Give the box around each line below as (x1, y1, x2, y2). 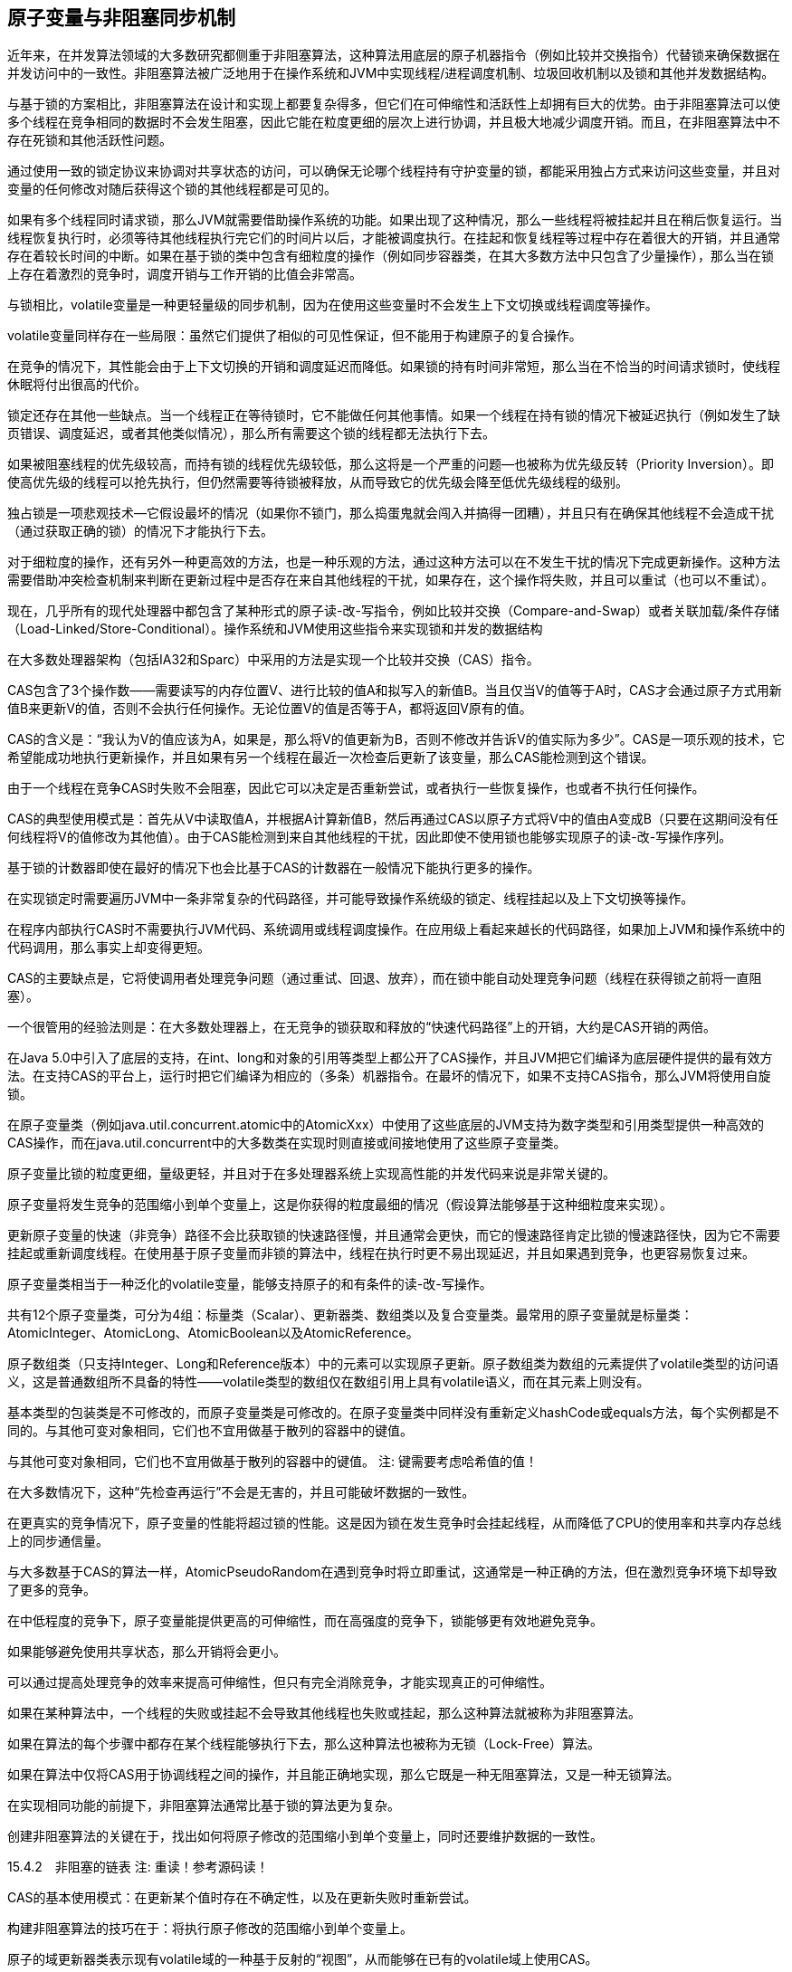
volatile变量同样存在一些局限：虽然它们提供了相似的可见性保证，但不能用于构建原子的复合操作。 (7, 328, 582, 344)
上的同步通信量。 (7, 1533, 109, 1549)
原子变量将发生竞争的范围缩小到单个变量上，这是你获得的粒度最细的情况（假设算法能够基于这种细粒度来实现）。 (7, 1196, 673, 1213)
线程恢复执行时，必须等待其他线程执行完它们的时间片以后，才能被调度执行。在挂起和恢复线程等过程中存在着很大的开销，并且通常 (7, 230, 780, 246)
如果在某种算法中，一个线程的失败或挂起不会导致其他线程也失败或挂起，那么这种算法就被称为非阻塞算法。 (7, 1705, 641, 1721)
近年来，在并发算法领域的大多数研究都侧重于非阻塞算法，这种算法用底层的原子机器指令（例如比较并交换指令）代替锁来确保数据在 (7, 47, 780, 63)
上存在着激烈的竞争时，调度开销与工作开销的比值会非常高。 (7, 266, 362, 282)
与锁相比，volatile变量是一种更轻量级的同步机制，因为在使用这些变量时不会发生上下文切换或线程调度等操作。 (7, 297, 658, 313)
